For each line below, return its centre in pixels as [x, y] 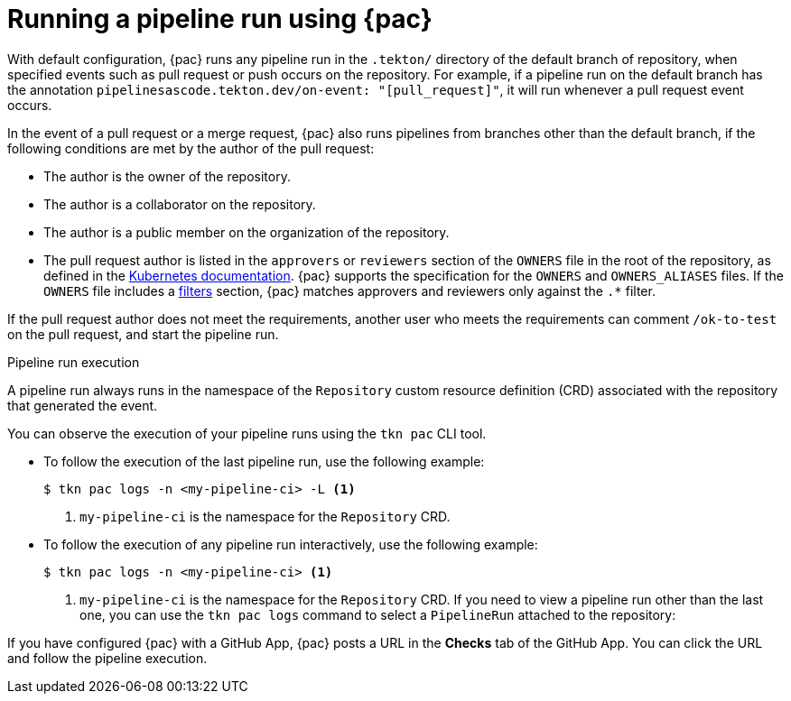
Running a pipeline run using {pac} [220, 19]
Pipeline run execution [74, 362]
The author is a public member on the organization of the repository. [247, 232]
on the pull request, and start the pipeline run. [143, 334]
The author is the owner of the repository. [167, 176]
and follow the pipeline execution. [107, 658]
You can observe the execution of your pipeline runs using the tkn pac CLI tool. [247, 433]
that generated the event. [83, 405]
